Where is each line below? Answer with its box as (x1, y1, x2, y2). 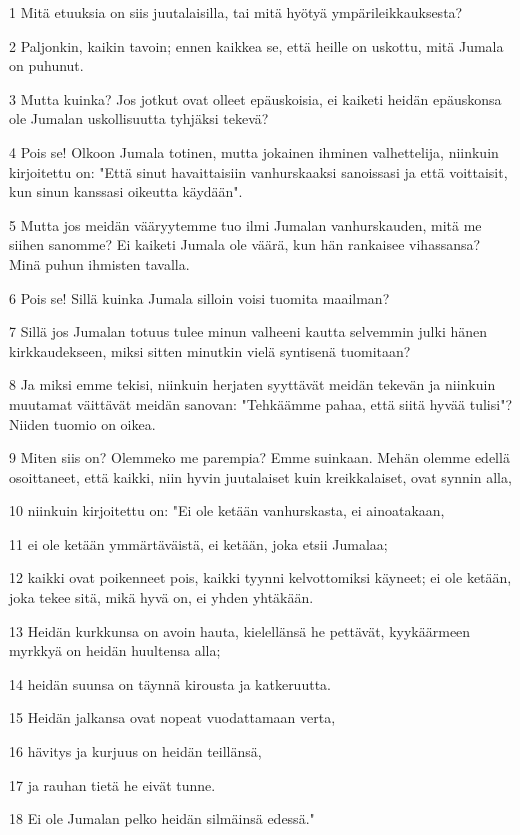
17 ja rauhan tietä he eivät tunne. (9, 774, 216, 795)
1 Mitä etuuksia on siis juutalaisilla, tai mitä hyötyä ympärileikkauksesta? (9, 2, 463, 22)
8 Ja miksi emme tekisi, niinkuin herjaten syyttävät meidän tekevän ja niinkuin (9, 374, 496, 395)
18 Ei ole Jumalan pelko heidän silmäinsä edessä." (9, 808, 315, 829)
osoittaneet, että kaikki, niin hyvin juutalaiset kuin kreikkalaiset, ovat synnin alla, (9, 466, 512, 487)
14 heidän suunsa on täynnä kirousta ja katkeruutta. (9, 673, 331, 694)
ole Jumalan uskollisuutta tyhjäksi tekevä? (9, 108, 269, 129)
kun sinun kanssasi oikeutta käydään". (9, 181, 243, 202)
